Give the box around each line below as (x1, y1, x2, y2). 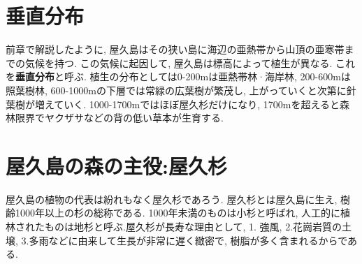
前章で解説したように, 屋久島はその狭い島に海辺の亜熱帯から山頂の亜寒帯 (6, 42, 345, 57)
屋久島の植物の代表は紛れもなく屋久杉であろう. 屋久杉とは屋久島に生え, (6, 191, 338, 206)
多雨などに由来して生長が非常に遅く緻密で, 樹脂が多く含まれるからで (29, 233, 348, 247)
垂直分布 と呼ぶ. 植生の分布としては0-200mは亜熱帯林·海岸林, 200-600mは (15, 69, 351, 84)
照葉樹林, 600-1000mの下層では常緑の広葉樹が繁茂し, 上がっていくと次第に (6, 82, 347, 97)
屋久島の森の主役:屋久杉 (6, 151, 227, 179)
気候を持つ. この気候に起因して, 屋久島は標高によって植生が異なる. (24, 55, 333, 70)
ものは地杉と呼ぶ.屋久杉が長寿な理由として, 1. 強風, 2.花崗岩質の (44, 219, 342, 233)
